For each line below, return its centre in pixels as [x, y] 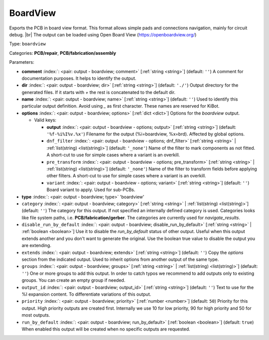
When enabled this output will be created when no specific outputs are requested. [106, 329]
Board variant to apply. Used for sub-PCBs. [91, 190]
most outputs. [36, 315]
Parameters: [22, 62]
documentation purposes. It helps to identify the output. [79, 78]
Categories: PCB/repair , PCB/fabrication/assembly [63, 53]
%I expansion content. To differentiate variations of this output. [86, 294]
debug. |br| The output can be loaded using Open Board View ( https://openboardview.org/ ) [103, 34]
